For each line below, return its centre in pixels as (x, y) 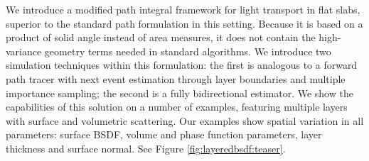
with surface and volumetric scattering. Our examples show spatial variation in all (185, 120)
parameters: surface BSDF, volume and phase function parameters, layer (164, 134)
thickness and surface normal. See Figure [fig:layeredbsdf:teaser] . (146, 148)
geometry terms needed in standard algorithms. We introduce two (188, 51)
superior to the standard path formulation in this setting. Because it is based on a (184, 23)
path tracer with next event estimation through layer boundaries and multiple (176, 78)
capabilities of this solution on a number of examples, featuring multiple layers (177, 107)
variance (24, 51)
